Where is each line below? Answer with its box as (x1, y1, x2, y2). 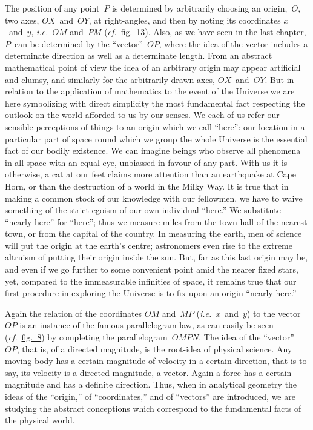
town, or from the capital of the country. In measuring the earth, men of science (5, 227, 302, 240)
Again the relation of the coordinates (5, 306, 142, 319)
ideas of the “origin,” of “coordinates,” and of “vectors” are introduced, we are (5, 390, 295, 402)
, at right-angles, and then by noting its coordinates (88, 13, 281, 26)
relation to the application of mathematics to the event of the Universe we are (5, 85, 295, 98)
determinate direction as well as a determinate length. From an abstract (5, 49, 272, 62)
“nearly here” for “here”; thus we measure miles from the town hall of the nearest (5, 215, 308, 228)
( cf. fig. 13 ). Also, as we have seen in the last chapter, (104, 25, 306, 38)
